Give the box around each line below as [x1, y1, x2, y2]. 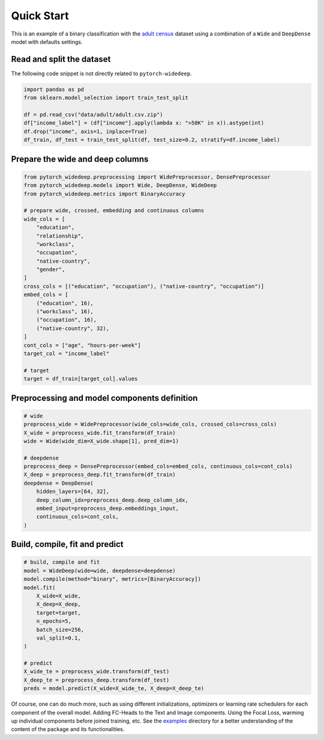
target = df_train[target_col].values [23, 376, 138, 382]
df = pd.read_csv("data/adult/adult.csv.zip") [23, 111, 163, 118]
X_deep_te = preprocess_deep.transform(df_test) [23, 676, 170, 683]
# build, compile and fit [23, 559, 100, 566]
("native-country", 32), [36, 325, 110, 332]
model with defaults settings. [11, 38, 83, 45]
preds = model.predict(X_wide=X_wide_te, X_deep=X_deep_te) [23, 685, 205, 692]
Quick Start [11, 9, 69, 22]
